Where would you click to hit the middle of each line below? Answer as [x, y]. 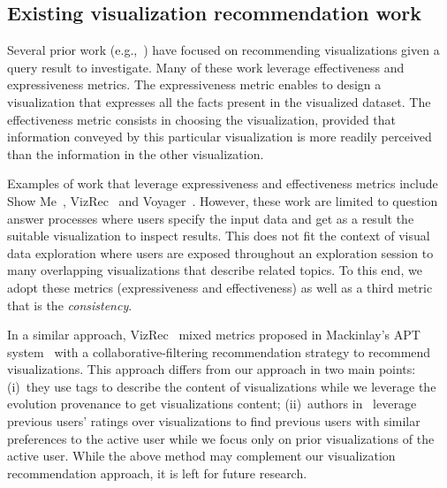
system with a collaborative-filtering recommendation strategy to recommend [219, 351]
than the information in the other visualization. [136, 153]
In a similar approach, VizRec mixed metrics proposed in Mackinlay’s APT [214, 335]
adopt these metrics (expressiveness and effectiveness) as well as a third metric [220, 287]
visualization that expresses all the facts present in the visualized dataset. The [219, 101]
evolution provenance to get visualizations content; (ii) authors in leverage [212, 404]
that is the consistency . [70, 305]
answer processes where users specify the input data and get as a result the [211, 218]
